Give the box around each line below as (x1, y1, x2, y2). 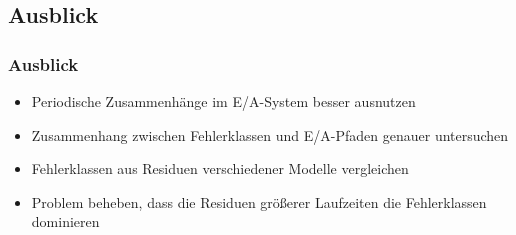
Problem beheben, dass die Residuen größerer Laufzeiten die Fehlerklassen (31, 191, 487, 212)
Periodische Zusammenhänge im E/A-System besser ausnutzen (31, 91, 416, 111)
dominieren (31, 211, 100, 232)
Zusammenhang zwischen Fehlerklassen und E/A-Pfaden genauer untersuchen (31, 124, 509, 145)
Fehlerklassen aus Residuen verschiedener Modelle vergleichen (31, 158, 409, 179)
